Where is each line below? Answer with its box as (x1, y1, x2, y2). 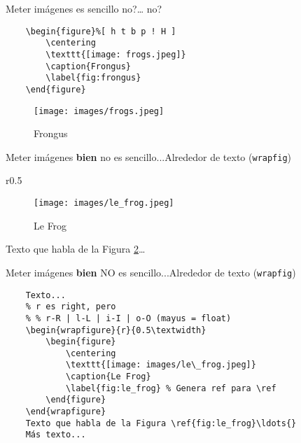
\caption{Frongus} (45, 61, 131, 71)
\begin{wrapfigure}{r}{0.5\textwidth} (25, 325, 206, 335)
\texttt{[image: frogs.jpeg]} (45, 49, 186, 59)
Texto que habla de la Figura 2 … (6, 241, 146, 256)
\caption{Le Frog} (65, 372, 151, 382)
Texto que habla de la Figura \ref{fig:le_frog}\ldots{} (25, 418, 297, 428)
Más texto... (25, 430, 86, 440)
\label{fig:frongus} (45, 73, 141, 83)
